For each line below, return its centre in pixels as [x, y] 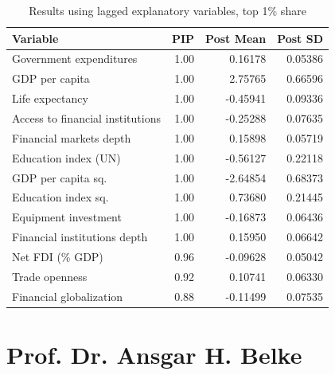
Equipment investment [67, 217]
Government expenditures [75, 59]
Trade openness [50, 276]
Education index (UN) [66, 157]
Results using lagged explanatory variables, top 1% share [167, 10]
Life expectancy [50, 98]
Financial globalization [68, 296]
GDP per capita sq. [60, 177]
